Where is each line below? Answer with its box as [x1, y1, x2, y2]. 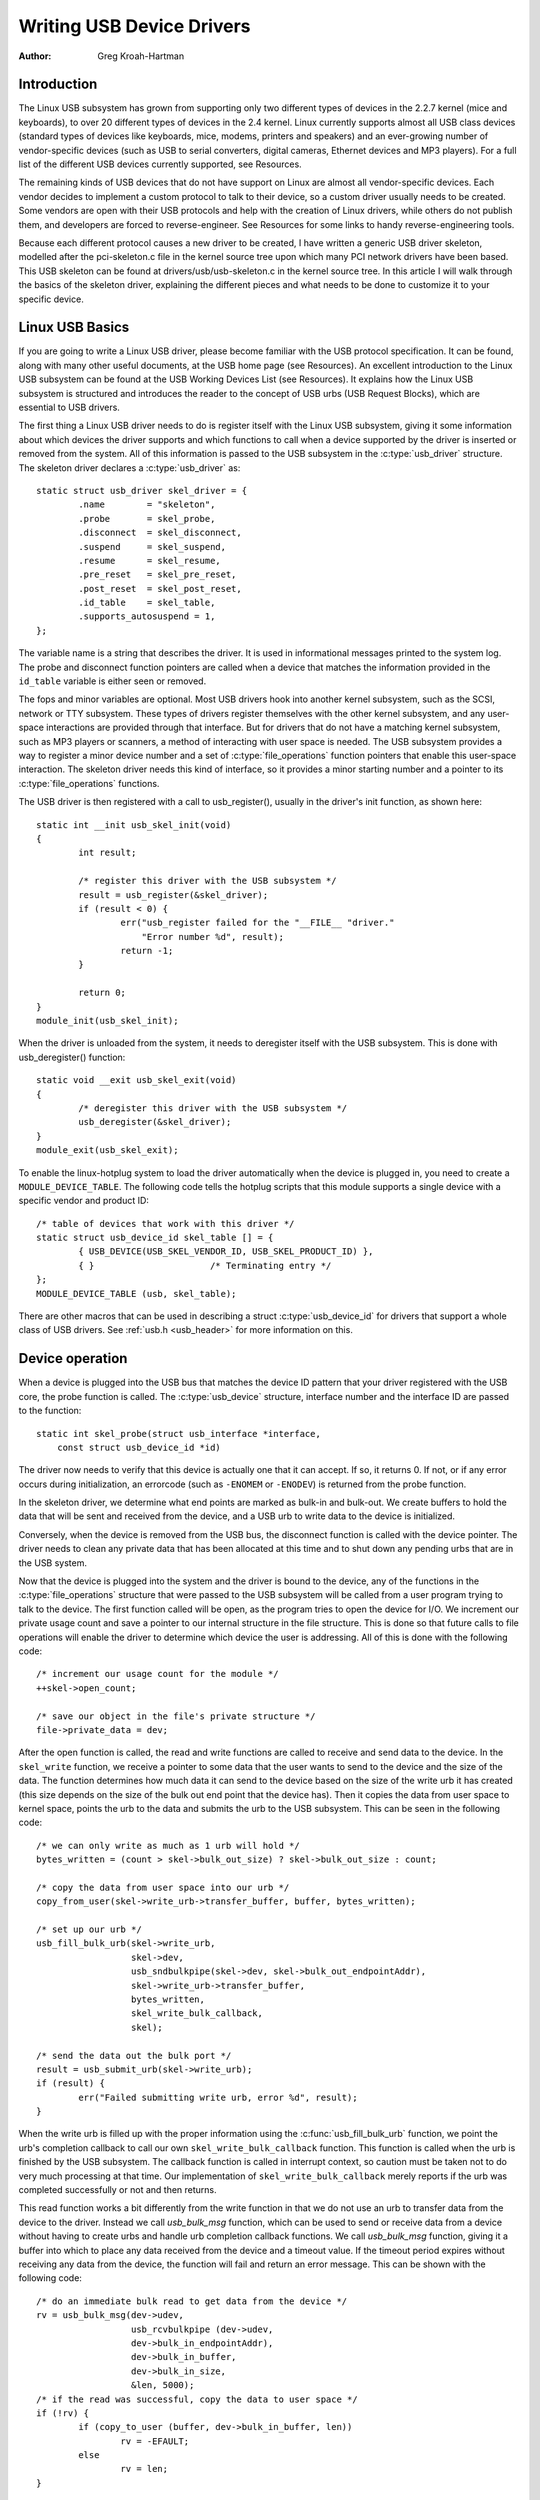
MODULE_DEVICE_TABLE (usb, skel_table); [36, 1288, 237, 1299]
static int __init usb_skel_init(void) [36, 819, 232, 830]
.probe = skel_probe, [78, 513, 216, 524]
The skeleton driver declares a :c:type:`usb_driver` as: [18, 461, 241, 474]
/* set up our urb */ [36, 1924, 142, 1935]
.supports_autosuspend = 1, [78, 611, 216, 622]
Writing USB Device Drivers [18, 15, 251, 37]
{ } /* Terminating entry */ [78, 1260, 332, 1271]
